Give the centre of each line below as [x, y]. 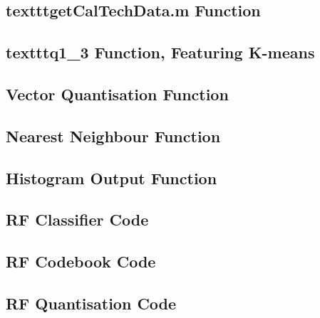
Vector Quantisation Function [117, 94]
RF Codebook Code [81, 261]
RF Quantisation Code [91, 303]
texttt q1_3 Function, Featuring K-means [160, 52]
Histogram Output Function [112, 177]
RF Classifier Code [77, 219]
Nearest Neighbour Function [113, 136]
